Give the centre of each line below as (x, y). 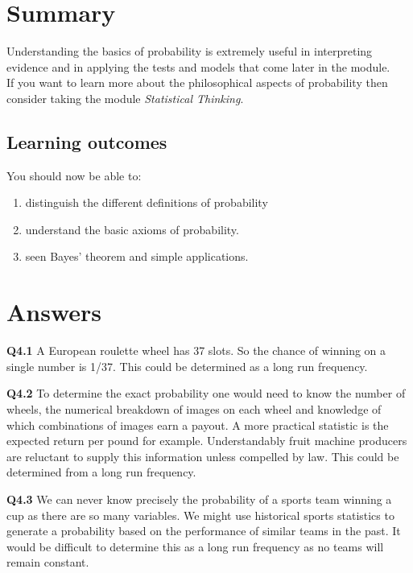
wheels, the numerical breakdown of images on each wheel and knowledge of (194, 408)
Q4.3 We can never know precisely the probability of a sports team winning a (199, 499)
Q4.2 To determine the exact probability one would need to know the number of (206, 393)
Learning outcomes (87, 141)
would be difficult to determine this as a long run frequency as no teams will (195, 546)
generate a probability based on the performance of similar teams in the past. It (204, 531)
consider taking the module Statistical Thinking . (125, 98)
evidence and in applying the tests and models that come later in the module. (198, 66)
